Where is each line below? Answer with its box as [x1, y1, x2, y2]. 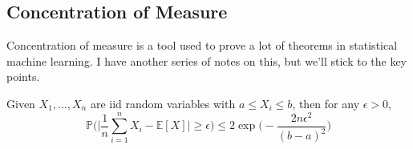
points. [6, 68, 40, 85]
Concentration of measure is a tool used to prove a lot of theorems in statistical [6, 37, 398, 54]
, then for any [292, 95, 360, 111]
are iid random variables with [90, 95, 236, 111]
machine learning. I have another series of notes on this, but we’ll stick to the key [6, 52, 407, 69]
